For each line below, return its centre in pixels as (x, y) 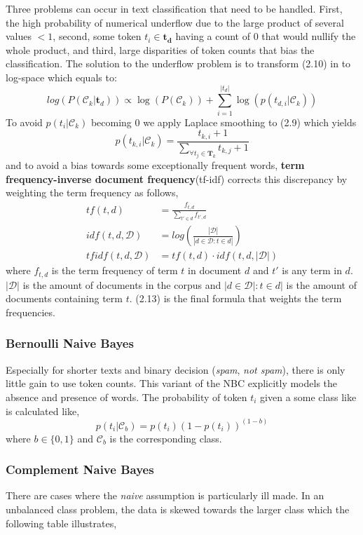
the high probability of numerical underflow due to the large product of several (175, 22)
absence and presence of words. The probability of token (126, 397)
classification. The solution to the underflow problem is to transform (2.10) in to (178, 63)
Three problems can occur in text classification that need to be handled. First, (174, 8)
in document (215, 270)
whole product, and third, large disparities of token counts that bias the (160, 49)
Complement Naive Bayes (80, 469)
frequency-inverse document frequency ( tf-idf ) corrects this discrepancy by (177, 178)
